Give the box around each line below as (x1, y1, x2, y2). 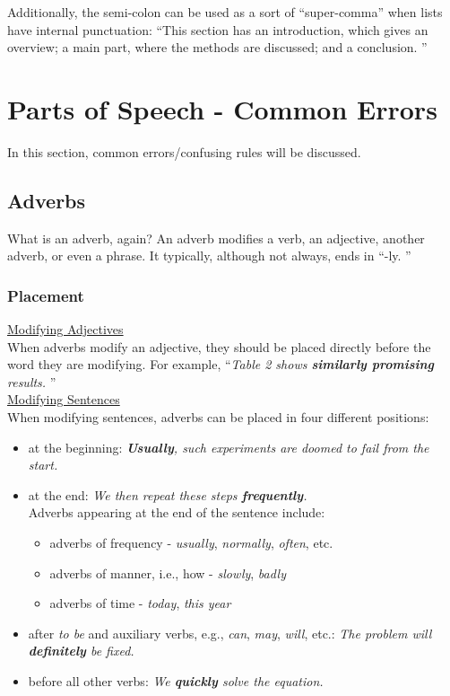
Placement (7, 284, 84, 306)
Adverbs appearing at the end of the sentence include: (28, 503, 325, 522)
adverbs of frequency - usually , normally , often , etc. (49, 533, 333, 552)
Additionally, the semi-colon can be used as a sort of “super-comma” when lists (7, 3, 443, 21)
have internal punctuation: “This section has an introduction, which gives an (7, 20, 428, 39)
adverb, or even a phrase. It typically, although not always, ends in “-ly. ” (7, 246, 411, 265)
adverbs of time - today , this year (49, 594, 231, 612)
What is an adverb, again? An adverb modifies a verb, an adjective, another (7, 228, 425, 247)
